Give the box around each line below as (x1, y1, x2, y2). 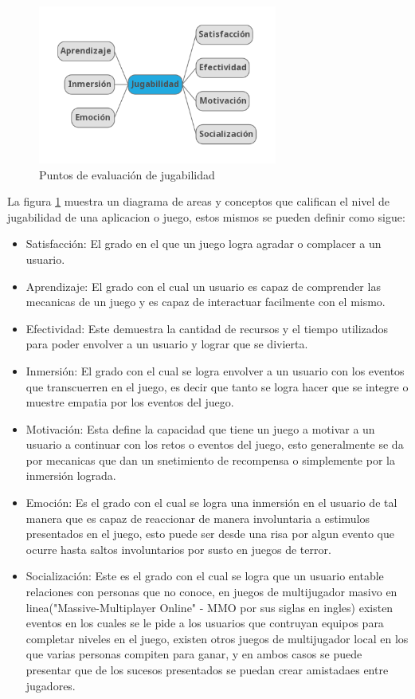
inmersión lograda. (25, 467, 116, 484)
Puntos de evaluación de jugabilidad (39, 166, 215, 183)
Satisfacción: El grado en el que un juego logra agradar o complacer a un (25, 235, 382, 252)
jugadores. (25, 677, 76, 693)
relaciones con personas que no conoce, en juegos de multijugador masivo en (25, 583, 397, 600)
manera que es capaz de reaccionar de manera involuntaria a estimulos (25, 509, 370, 526)
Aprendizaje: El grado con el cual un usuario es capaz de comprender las (25, 277, 381, 294)
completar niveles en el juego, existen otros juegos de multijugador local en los (25, 630, 409, 646)
